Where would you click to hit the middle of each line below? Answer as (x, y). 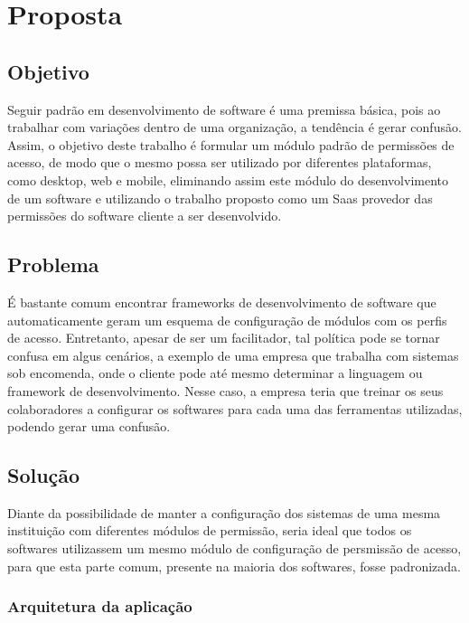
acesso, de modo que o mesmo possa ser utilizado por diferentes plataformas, (220, 162)
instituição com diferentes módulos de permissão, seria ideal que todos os (210, 530)
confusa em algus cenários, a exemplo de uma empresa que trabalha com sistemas (233, 355)
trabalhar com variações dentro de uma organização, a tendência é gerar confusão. (234, 127)
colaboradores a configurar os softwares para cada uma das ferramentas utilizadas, (235, 408)
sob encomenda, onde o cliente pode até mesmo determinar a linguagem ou (215, 373)
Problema (53, 264)
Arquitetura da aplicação (100, 606)
